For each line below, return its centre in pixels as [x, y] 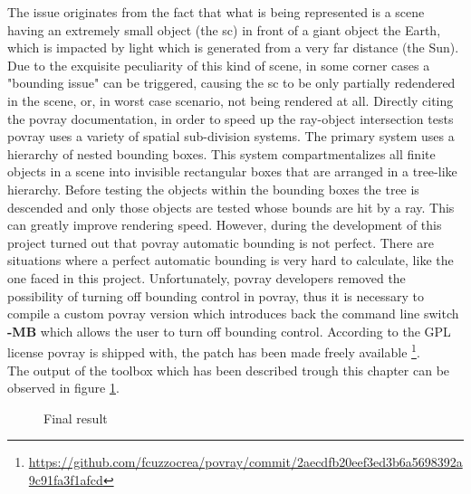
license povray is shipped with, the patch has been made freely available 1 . [214, 351]
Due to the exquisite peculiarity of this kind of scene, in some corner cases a [219, 65]
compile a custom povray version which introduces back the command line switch [233, 313]
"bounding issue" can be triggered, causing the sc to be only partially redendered [231, 83]
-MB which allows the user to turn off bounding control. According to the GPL [229, 331]
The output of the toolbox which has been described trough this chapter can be [229, 370]
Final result [76, 418]
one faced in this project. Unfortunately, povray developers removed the [207, 277]
